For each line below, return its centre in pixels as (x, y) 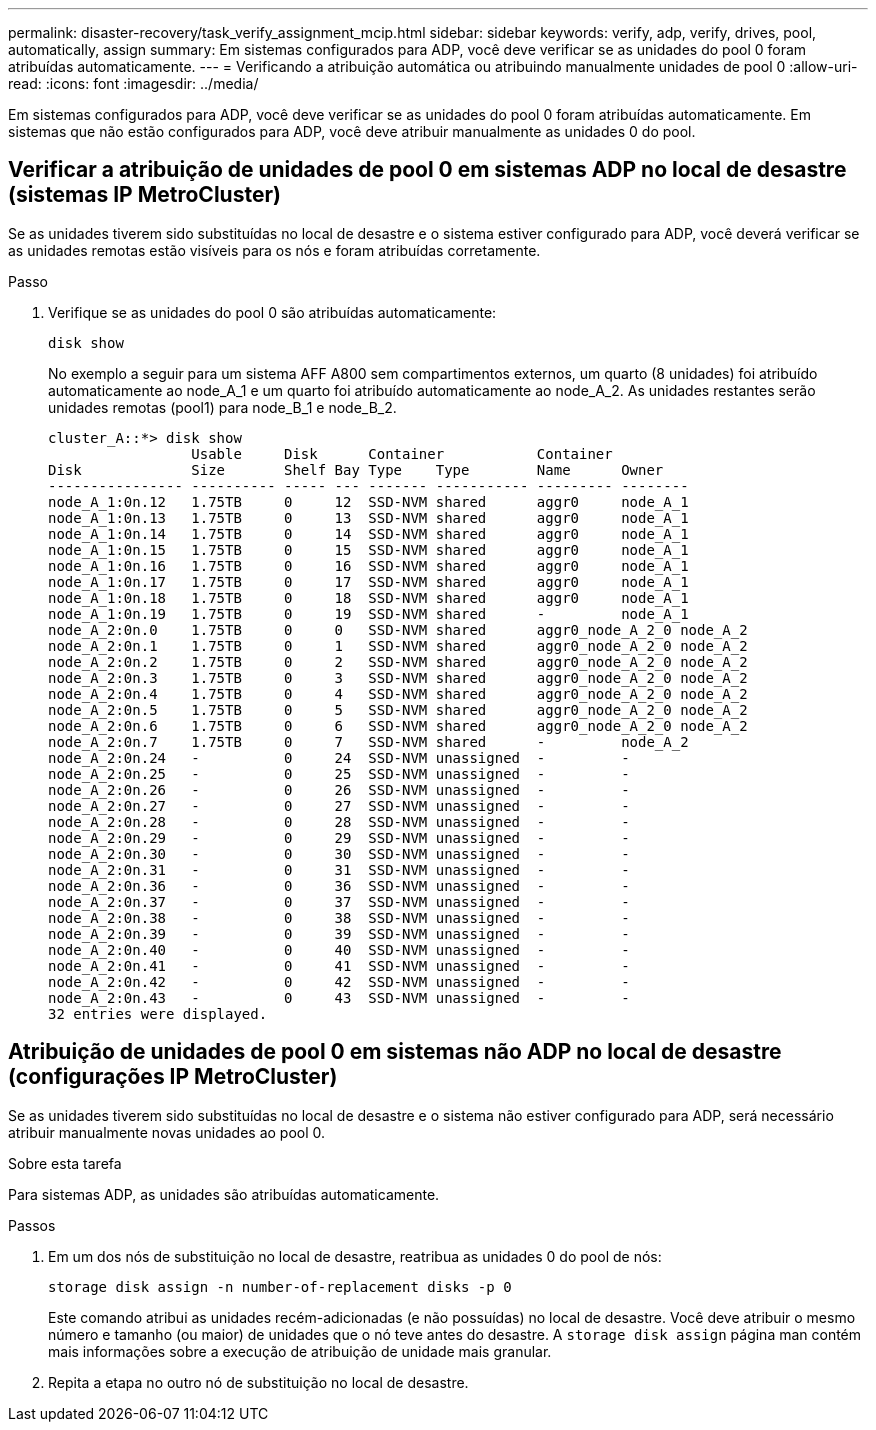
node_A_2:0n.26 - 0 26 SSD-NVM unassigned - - (339, 789)
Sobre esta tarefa (65, 1163)
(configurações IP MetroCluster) (173, 1077)
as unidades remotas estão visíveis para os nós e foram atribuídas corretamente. (274, 250)
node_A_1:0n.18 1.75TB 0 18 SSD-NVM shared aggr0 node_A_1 (368, 597)
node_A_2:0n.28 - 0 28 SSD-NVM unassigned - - (339, 821)
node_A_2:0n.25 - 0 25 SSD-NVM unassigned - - (339, 773)
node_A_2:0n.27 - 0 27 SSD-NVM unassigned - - (339, 805)
